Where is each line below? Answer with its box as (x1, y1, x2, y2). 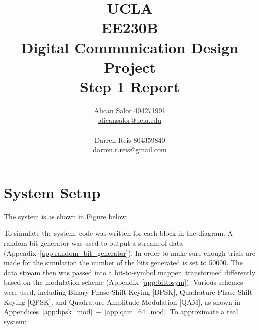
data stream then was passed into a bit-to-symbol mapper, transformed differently (4, 267, 256, 277)
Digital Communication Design (21, 37, 239, 57)
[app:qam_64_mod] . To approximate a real (105, 306, 238, 317)
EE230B (101, 17, 158, 38)
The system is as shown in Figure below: (4, 211, 128, 221)
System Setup (4, 182, 101, 202)
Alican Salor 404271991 (94, 105, 166, 115)
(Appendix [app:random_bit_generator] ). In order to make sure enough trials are (4, 247, 255, 258)
